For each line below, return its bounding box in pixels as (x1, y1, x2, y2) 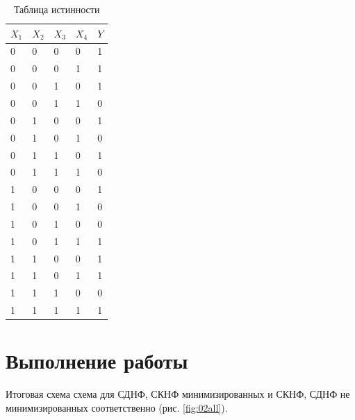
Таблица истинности (13, 2, 100, 16)
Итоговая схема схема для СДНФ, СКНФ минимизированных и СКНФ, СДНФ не (6, 387, 350, 401)
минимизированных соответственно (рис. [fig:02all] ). (6, 400, 228, 414)
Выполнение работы (6, 346, 188, 375)
